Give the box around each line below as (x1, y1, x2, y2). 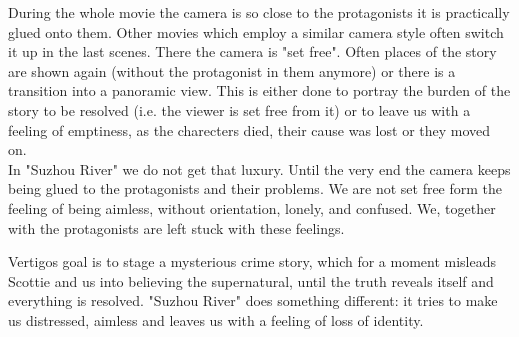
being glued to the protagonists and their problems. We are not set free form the (8, 178, 503, 199)
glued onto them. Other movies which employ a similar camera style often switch (8, 21, 504, 42)
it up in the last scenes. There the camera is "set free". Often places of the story (8, 41, 497, 62)
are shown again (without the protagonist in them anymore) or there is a (8, 60, 456, 81)
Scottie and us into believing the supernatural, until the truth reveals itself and (8, 270, 494, 291)
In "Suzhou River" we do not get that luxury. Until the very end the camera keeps (8, 158, 511, 179)
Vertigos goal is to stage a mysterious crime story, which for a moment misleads (8, 251, 497, 272)
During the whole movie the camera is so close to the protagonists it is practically (8, 2, 510, 22)
